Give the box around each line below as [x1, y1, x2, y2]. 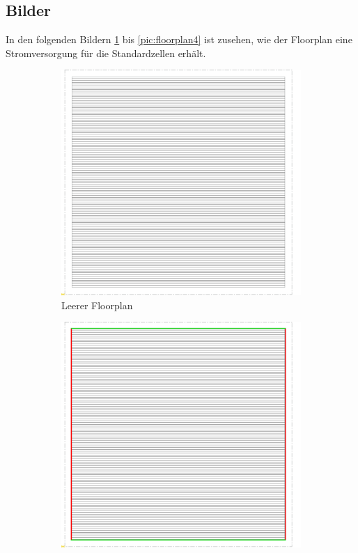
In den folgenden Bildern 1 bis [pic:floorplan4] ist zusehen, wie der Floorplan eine [6, 32, 352, 47]
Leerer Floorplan [61, 297, 133, 312]
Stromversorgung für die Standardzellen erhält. [6, 45, 206, 60]
